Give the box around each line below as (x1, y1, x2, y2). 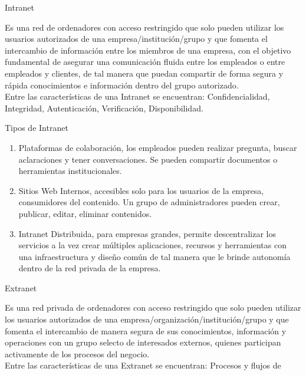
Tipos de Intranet (5, 121, 68, 134)
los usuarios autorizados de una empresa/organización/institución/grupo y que (5, 313, 289, 325)
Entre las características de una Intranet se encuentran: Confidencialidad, (5, 90, 270, 103)
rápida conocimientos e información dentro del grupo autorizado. (5, 78, 239, 91)
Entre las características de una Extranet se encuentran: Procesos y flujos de (5, 359, 281, 371)
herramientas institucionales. (18, 165, 122, 177)
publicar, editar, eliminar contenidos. (18, 207, 152, 219)
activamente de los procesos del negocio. (5, 347, 150, 360)
